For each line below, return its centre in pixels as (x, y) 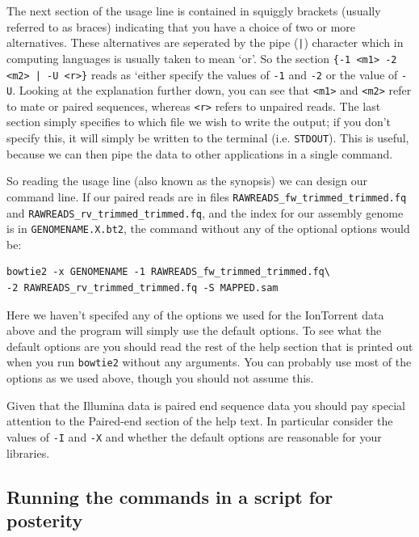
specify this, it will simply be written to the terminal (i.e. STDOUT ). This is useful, (208, 138)
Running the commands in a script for (170, 496)
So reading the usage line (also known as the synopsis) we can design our (187, 181)
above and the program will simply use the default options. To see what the (194, 330)
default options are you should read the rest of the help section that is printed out (210, 346)
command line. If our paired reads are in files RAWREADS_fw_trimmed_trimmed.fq (207, 196)
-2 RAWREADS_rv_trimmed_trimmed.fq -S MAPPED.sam (142, 288)
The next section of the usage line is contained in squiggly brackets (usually (194, 11)
